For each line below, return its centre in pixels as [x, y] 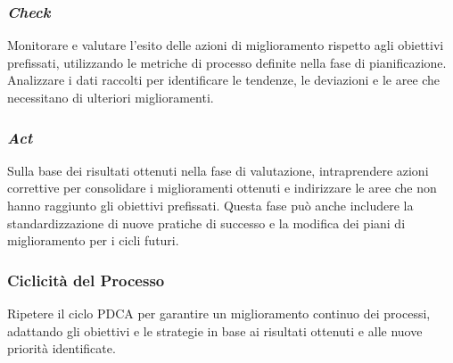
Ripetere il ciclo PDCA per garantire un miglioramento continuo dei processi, [219, 313]
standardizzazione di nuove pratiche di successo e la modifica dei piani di [206, 223]
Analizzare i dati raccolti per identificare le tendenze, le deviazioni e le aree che [224, 80]
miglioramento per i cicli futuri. [93, 240]
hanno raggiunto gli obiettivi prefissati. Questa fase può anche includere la [210, 205]
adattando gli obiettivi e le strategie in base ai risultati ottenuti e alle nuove [215, 330]
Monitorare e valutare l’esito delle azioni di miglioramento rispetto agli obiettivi [226, 45]
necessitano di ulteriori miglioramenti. [111, 97]
